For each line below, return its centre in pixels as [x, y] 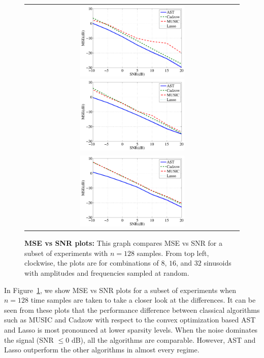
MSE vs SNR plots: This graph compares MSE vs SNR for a [123, 243]
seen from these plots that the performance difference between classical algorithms [132, 310]
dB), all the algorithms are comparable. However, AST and [163, 339]
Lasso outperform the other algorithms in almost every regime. [102, 350]
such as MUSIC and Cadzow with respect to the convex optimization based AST [130, 320]
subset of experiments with [66, 253]
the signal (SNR [29, 339]
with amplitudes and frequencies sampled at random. [107, 273]
